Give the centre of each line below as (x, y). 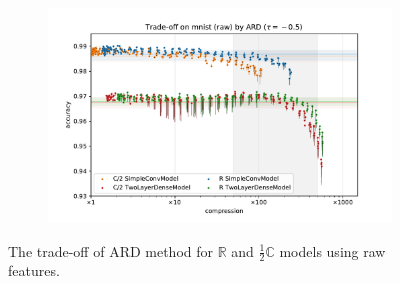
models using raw (332, 250)
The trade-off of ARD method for (111, 250)
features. (34, 270)
